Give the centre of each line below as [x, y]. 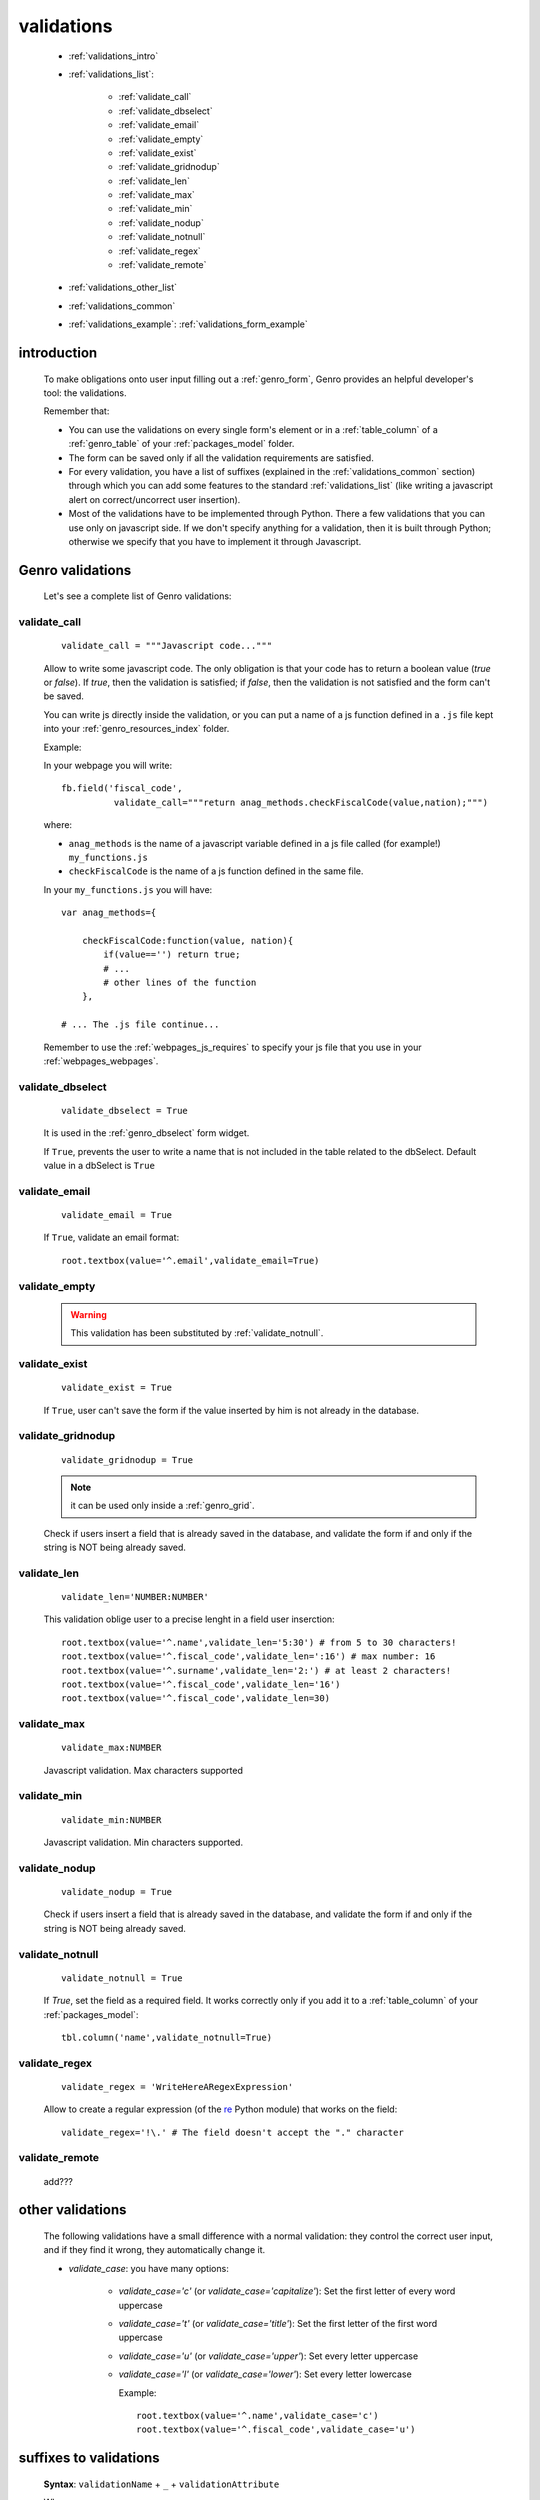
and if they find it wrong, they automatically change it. [154, 2250]
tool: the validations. [85, 392]
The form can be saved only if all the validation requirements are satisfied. [221, 457]
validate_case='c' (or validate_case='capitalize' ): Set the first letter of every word [287, 2291]
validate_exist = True [117, 1388]
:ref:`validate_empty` [161, 139]
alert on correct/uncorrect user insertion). [154, 499]
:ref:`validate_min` [155, 209]
